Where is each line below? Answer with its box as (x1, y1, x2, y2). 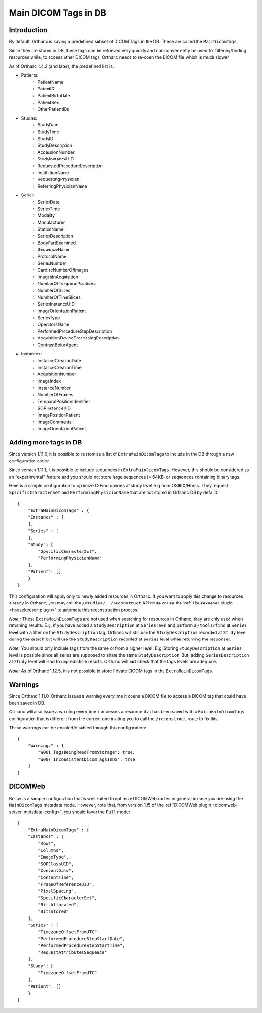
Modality (37, 213, 55, 218)
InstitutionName (37, 170, 69, 176)
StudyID (37, 136, 54, 142)
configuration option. (9, 458, 51, 464)
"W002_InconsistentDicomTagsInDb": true (38, 756, 135, 762)
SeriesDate (37, 199, 60, 205)
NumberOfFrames (37, 391, 74, 397)
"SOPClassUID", (38, 861, 74, 867)
